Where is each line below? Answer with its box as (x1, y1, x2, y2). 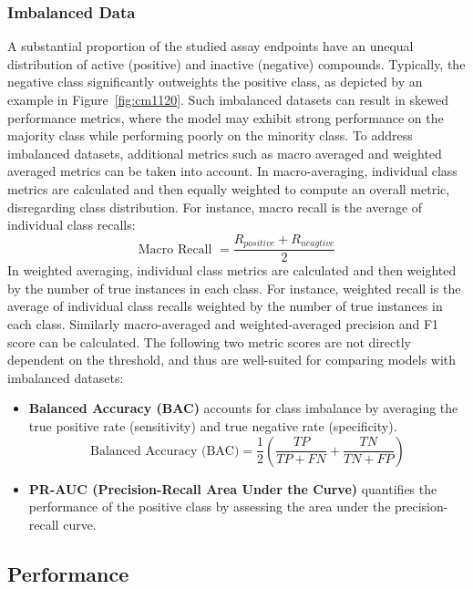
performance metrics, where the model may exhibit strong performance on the (7, 108, 444, 127)
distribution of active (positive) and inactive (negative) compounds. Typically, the (7, 54, 466, 73)
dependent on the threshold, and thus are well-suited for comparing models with (7, 350, 457, 369)
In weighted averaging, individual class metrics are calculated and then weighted (7, 261, 457, 280)
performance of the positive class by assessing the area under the (28, 497, 391, 516)
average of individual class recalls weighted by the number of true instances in (7, 296, 443, 315)
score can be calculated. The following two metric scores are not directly (7, 332, 411, 351)
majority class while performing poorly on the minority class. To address (7, 126, 413, 145)
